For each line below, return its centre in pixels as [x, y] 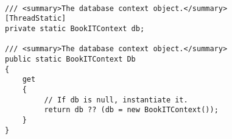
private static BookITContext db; [75, 28]
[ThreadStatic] [36, 19]
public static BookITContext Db [70, 59]
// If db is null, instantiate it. [116, 100]
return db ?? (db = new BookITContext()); [131, 110]
